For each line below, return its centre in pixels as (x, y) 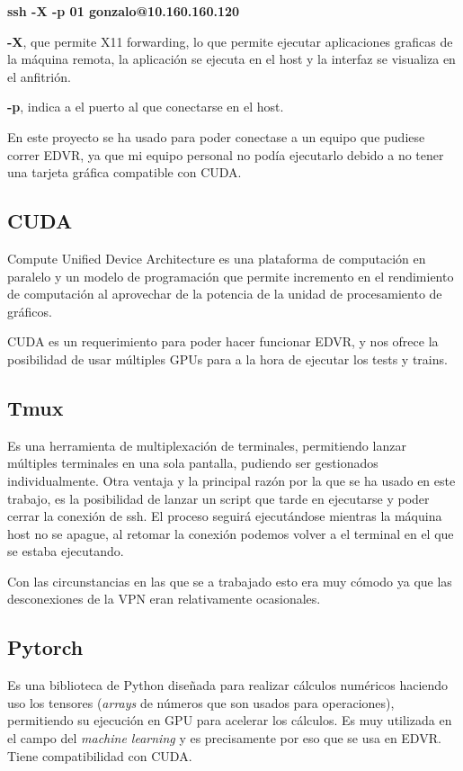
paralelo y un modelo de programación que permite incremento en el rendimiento (231, 276)
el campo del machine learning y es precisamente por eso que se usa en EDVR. (224, 738)
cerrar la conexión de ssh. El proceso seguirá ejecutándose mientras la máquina (225, 516)
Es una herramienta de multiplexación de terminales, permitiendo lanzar (207, 445)
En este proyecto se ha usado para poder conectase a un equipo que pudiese (216, 136)
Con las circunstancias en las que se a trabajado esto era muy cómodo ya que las (230, 581)
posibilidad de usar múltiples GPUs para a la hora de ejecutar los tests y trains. (227, 359)
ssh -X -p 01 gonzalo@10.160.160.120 (124, 11)
